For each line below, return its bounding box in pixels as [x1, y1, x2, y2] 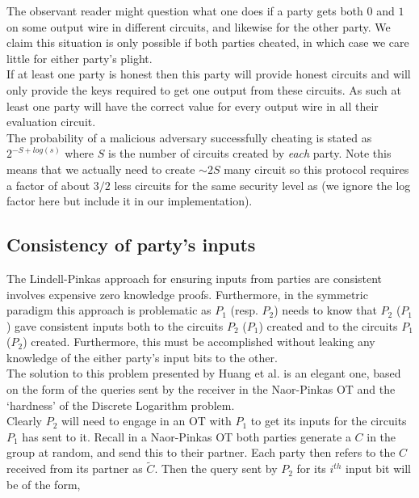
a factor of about [6, 176, 90, 193]
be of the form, [6, 475, 81, 492]
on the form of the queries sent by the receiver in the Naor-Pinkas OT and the [6, 381, 396, 398]
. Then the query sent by [154, 460, 278, 477]
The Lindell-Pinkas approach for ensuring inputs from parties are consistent [6, 269, 383, 286]
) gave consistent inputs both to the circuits [6, 317, 224, 334]
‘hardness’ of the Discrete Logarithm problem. [6, 396, 235, 413]
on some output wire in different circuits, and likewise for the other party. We [6, 18, 391, 35]
